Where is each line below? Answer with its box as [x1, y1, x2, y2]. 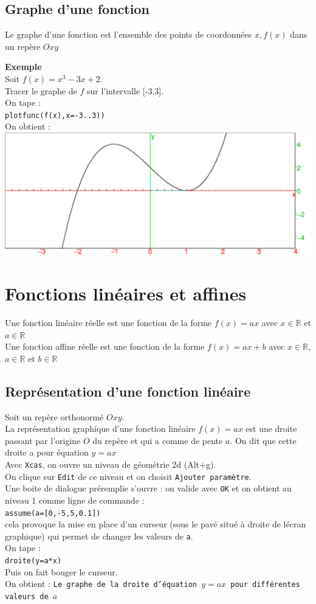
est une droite [246, 422, 297, 435]
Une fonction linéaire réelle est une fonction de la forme [5, 316, 212, 329]
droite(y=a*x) [5, 557, 62, 566]
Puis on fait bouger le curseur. [5, 565, 118, 578]
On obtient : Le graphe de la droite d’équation [5, 577, 197, 590]
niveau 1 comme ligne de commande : [5, 493, 145, 506]
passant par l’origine [5, 434, 81, 446]
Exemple [5, 60, 42, 73]
